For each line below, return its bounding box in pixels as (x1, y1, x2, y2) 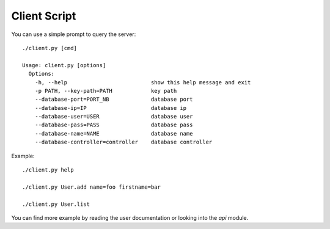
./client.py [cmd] (22, 45, 78, 51)
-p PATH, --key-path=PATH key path (34, 87, 177, 94)
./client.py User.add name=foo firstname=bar (22, 183, 161, 191)
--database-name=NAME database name (34, 130, 193, 137)
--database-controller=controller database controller (34, 139, 213, 146)
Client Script (11, 9, 76, 23)
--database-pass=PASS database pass (34, 122, 193, 128)
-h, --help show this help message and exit (34, 79, 251, 85)
